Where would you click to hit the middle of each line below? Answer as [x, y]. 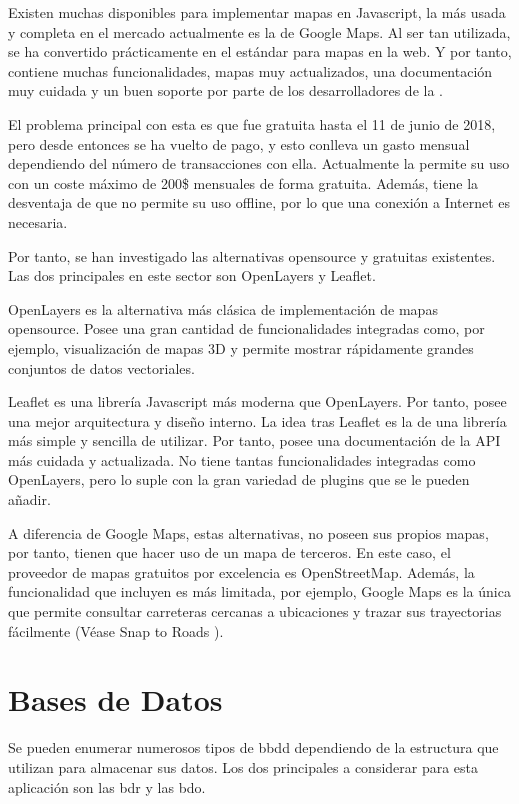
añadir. [29, 499]
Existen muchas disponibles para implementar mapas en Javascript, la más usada [257, 12]
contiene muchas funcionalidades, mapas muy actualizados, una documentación [250, 70]
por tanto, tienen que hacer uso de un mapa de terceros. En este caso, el [229, 552]
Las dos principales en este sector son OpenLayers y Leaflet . [192, 275]
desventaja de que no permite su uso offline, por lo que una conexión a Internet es [259, 202]
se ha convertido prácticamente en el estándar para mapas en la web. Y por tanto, [260, 51]
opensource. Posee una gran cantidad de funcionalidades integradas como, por [246, 328]
